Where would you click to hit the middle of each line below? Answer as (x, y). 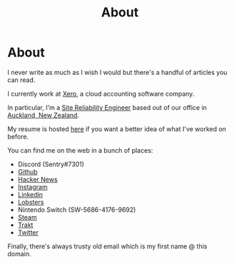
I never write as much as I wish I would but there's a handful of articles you (117, 72)
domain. (19, 253)
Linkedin (30, 194)
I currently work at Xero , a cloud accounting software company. (101, 93)
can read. (21, 80)
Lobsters (31, 202)
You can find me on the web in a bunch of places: (80, 150)
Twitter (28, 232)
